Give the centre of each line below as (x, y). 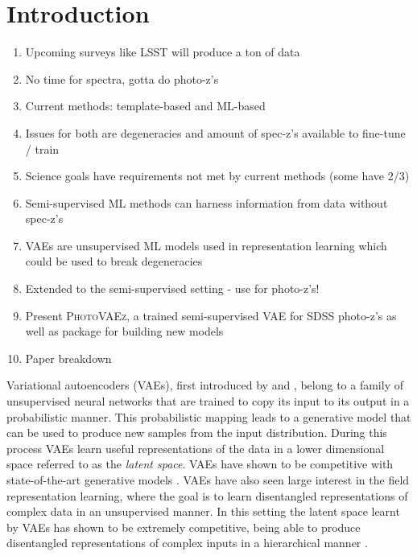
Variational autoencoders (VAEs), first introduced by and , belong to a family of (205, 385)
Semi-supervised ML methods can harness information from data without (206, 202)
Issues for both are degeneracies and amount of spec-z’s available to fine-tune (215, 132)
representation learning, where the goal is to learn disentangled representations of (207, 495)
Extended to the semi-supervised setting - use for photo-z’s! (172, 288)
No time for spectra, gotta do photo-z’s (122, 78)
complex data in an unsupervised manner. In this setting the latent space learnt (203, 511)
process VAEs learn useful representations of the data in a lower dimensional (196, 448)
